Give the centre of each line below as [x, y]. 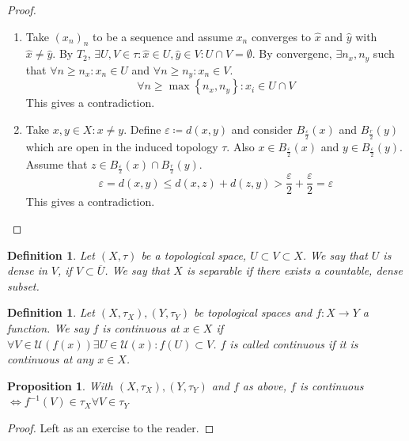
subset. [23, 285]
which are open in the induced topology [122, 146]
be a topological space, [194, 255]
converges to [281, 36]
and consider [262, 129]
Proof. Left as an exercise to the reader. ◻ [111, 427]
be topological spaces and [253, 312]
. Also [240, 146]
